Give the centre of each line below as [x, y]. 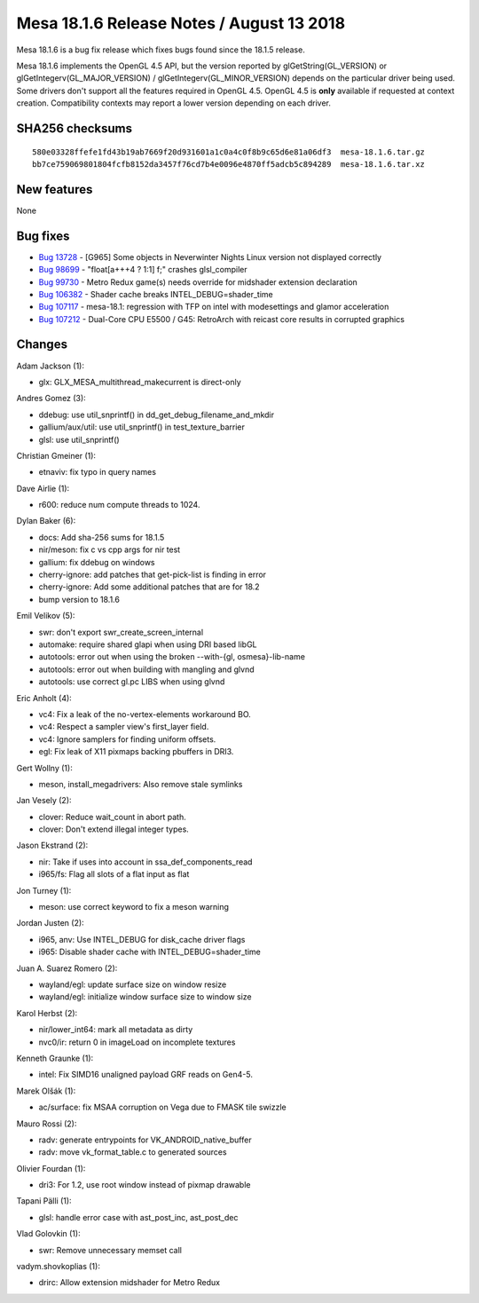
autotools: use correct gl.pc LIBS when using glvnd [132, 682]
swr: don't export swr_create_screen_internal [121, 632]
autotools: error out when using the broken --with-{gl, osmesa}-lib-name [172, 657]
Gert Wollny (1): [44, 768]
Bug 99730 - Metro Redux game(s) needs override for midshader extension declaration [198, 282]
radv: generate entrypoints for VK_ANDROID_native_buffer [145, 1140]
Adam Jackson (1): [50, 366]
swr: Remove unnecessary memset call [110, 1250]
